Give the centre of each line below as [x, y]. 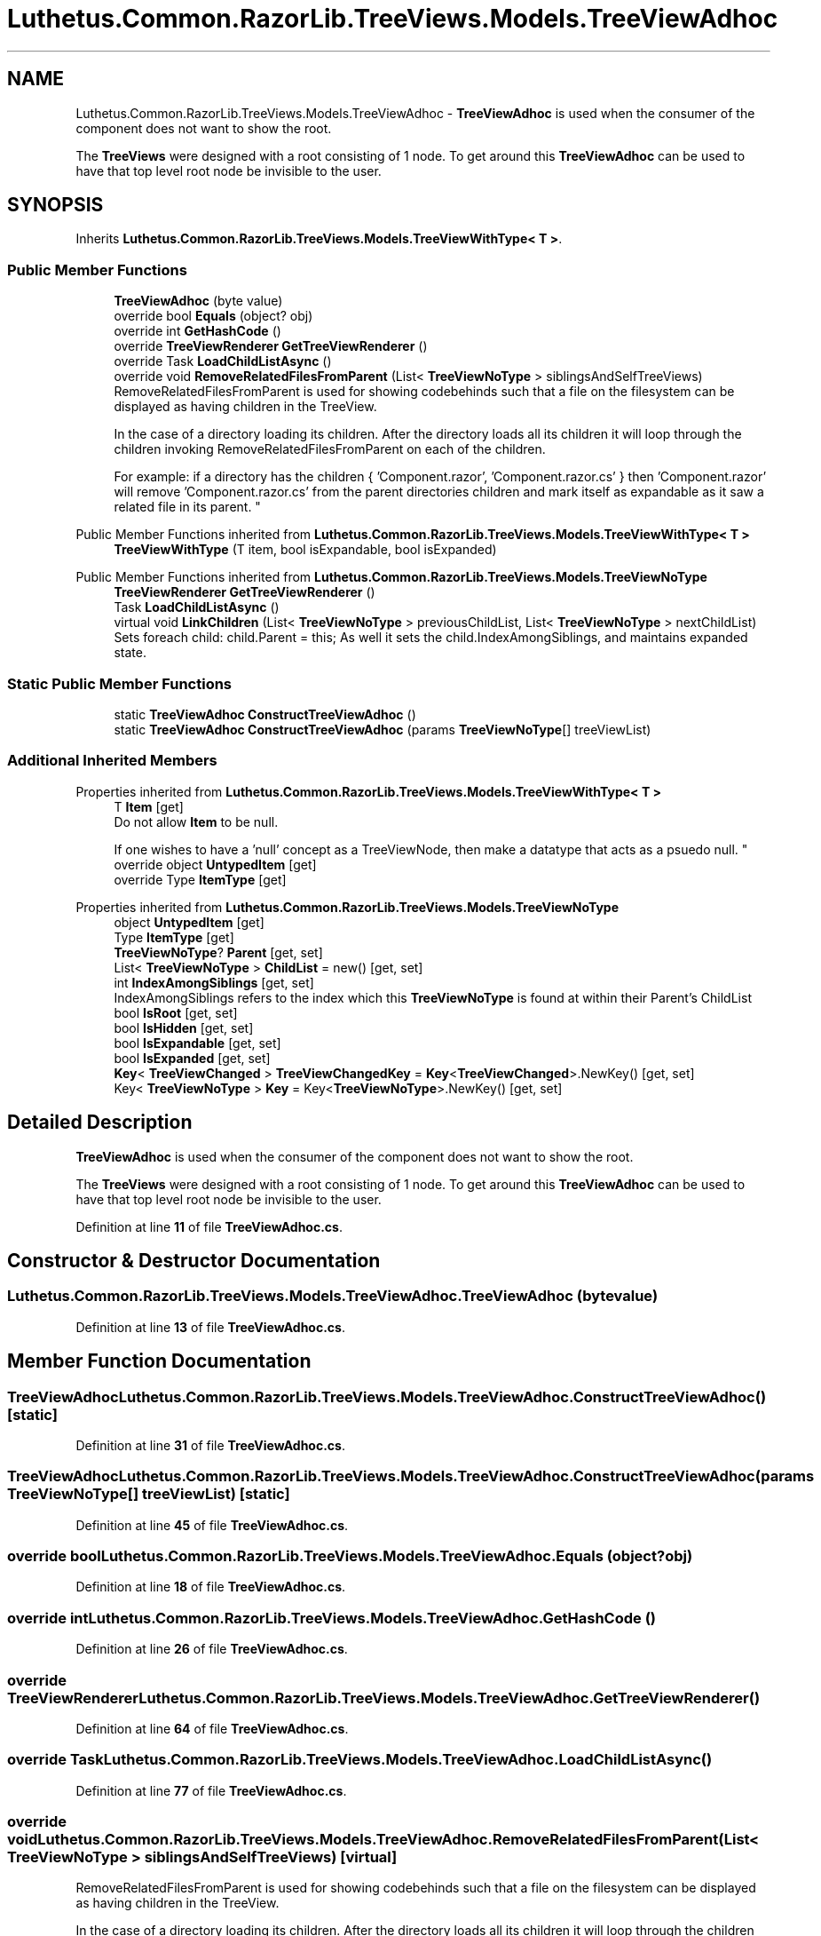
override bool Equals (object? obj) [213, 316]
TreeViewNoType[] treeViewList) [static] [149, 1494]
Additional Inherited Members [112, 761]
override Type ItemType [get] [200, 879]
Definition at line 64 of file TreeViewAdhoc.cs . [212, 1728]
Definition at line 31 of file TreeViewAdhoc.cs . [210, 1445]
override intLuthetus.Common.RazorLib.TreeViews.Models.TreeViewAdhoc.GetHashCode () [332, 1618]
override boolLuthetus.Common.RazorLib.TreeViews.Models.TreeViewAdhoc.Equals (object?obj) [350, 1556]
